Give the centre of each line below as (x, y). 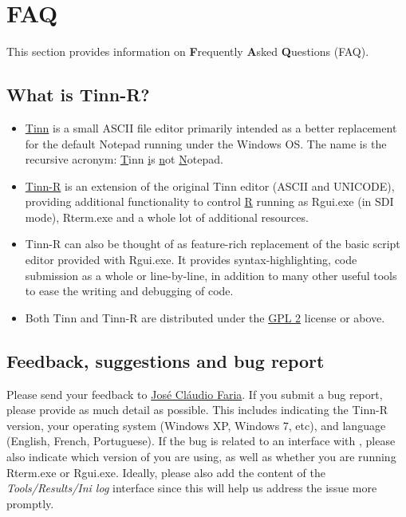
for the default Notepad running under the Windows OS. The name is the (206, 143)
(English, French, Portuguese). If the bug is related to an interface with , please (201, 441)
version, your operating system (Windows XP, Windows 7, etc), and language (196, 425)
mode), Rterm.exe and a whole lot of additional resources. (167, 217)
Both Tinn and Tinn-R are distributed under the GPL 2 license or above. (205, 317)
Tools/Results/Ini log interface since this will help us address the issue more (192, 488)
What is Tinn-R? (78, 95)
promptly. (30, 503)
